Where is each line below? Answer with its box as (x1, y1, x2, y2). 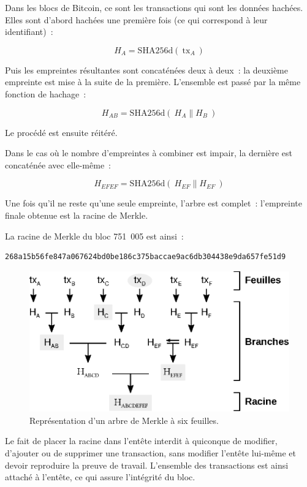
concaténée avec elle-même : (5, 158, 111, 171)
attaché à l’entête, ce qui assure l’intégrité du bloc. (5, 470, 195, 483)
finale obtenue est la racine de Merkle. (5, 208, 148, 221)
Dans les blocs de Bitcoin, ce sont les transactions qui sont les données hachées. (5, 1, 303, 13)
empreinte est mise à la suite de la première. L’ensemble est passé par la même (5, 75, 301, 88)
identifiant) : (5, 25, 53, 38)
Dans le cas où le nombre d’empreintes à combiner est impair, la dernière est (5, 146, 292, 159)
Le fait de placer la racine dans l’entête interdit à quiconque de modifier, (5, 434, 278, 447)
